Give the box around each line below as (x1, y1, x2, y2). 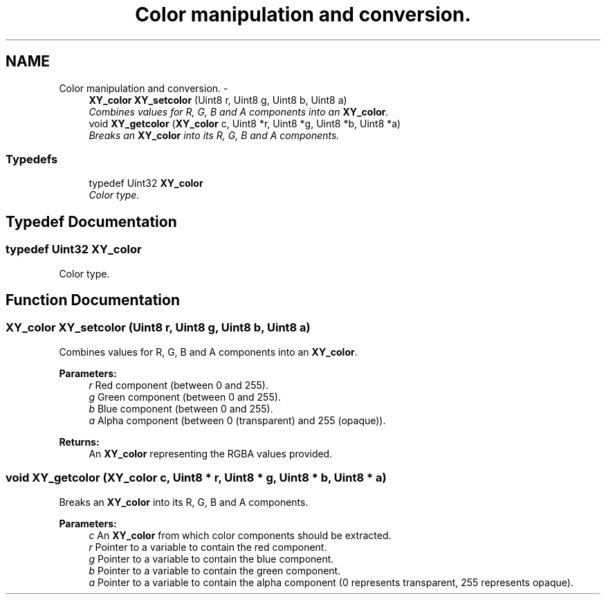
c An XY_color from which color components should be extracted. (89, 529, 392, 541)
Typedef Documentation (6, 212, 177, 230)
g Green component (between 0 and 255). (89, 390, 281, 403)
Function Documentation (6, 291, 180, 309)
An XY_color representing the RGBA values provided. (89, 447, 333, 460)
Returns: (59, 435, 100, 448)
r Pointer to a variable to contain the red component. (89, 540, 327, 553)
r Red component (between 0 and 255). (89, 379, 268, 391)
